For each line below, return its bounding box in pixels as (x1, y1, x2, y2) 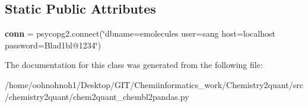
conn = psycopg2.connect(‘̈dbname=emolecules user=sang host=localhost (5, 27, 275, 40)
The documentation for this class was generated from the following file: (5, 59, 263, 71)
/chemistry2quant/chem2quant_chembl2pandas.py (5, 90, 189, 102)
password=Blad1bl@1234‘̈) (5, 38, 101, 51)
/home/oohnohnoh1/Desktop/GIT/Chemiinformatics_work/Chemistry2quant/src (5, 78, 303, 90)
